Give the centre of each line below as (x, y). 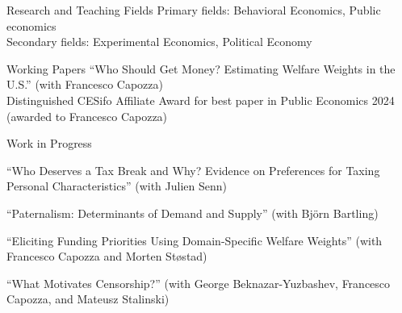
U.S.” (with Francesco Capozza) (85, 84)
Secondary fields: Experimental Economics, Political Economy (159, 42)
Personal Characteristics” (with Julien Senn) (117, 186)
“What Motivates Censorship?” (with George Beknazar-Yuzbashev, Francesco (199, 283)
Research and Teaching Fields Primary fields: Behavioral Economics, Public (194, 10)
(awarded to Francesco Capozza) (87, 116)
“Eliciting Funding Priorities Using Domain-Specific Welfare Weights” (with (195, 240)
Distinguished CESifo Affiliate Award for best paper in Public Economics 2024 (201, 100)
